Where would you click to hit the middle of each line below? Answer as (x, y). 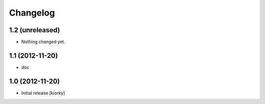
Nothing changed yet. (43, 42)
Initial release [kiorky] (43, 93)
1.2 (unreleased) (35, 30)
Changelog (32, 13)
